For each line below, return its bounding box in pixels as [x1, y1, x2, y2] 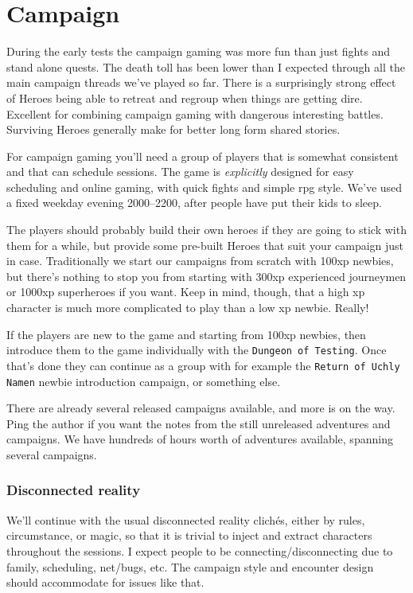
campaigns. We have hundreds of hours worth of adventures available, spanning [6, 431, 393, 447]
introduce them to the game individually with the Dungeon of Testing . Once [6, 341, 387, 358]
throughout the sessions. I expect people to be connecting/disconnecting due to [6, 542, 393, 559]
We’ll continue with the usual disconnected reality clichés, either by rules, [6, 511, 365, 528]
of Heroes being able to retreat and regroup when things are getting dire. [6, 89, 363, 106]
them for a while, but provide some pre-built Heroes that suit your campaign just [6, 236, 404, 253]
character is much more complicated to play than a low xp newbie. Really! [6, 299, 369, 316]
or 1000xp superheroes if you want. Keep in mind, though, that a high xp [6, 283, 365, 300]
